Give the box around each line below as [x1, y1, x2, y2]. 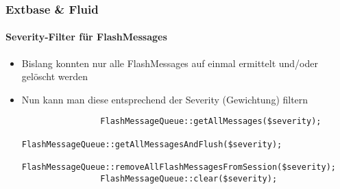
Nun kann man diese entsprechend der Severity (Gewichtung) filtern [21, 92, 308, 106]
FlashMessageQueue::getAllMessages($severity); [100, 116, 321, 127]
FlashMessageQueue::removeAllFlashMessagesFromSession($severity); [21, 162, 336, 173]
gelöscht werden [21, 69, 88, 84]
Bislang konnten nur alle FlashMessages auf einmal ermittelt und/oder [21, 55, 318, 70]
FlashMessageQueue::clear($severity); [100, 173, 278, 184]
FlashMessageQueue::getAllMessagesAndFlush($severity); [21, 139, 282, 149]
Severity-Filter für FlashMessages [5, 29, 167, 44]
